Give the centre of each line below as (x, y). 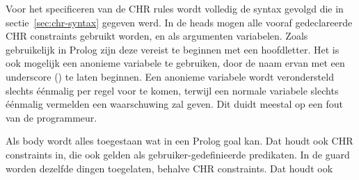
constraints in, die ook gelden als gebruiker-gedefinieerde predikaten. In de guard (178, 154)
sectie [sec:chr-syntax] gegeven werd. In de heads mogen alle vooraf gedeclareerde (179, 22)
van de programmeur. (51, 117)
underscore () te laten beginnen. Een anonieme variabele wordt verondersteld (170, 76)
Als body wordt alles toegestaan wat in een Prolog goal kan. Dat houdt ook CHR (179, 141)
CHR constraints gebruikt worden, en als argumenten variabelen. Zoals (157, 36)
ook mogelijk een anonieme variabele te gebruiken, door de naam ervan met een (175, 63)
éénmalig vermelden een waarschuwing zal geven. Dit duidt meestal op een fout (174, 104)
